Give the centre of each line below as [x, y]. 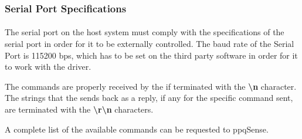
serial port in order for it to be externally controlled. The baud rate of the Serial [150, 44]
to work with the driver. [48, 67]
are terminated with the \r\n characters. [79, 109]
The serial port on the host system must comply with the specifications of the [145, 32]
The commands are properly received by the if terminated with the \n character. [151, 86]
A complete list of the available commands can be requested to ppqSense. [137, 129]
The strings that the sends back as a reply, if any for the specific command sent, [149, 98]
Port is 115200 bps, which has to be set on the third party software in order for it [151, 55]
